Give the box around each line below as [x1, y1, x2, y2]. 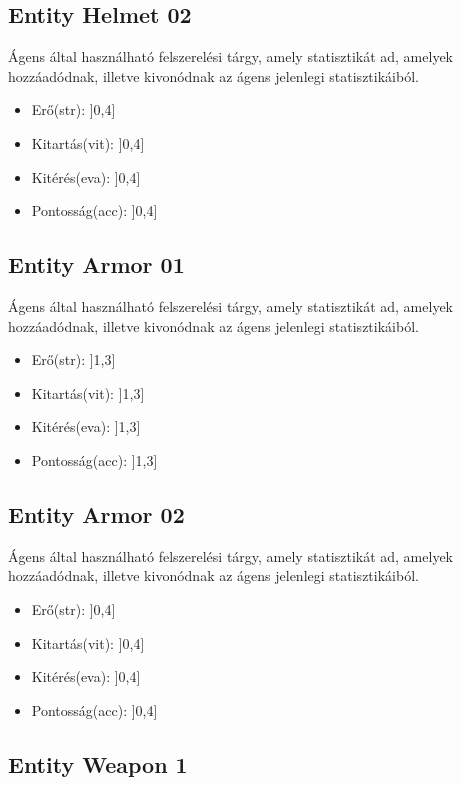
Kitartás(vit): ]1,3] [31, 382, 145, 403]
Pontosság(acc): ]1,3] [31, 449, 158, 470]
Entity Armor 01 [8, 249, 185, 280]
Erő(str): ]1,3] [31, 349, 116, 370]
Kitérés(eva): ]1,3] [31, 416, 141, 437]
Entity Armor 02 [8, 498, 185, 529]
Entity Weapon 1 [8, 748, 188, 779]
